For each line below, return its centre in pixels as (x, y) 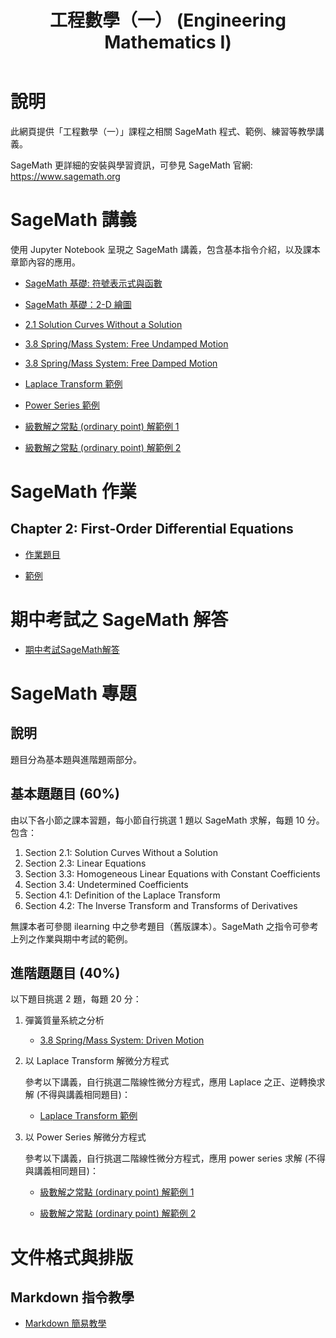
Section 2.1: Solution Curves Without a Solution (121, 852)
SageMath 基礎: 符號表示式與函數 (93, 283)
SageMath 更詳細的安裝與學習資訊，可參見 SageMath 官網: (131, 165)
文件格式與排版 (72, 1257)
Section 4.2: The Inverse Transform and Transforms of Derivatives (161, 905)
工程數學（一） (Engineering (168, 20)
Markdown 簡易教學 (65, 1323)
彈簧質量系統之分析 (64, 1020)
